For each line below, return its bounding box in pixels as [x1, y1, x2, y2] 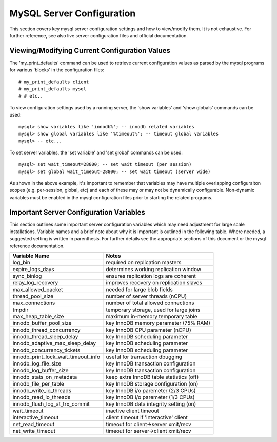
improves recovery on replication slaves [106, 279, 203, 286]
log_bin [12, 259, 30, 266]
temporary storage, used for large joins [106, 306, 201, 313]
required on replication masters [106, 259, 182, 266]
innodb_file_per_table [12, 380, 64, 388]
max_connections [12, 299, 55, 306]
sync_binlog [12, 273, 42, 280]
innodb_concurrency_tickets [12, 347, 81, 354]
